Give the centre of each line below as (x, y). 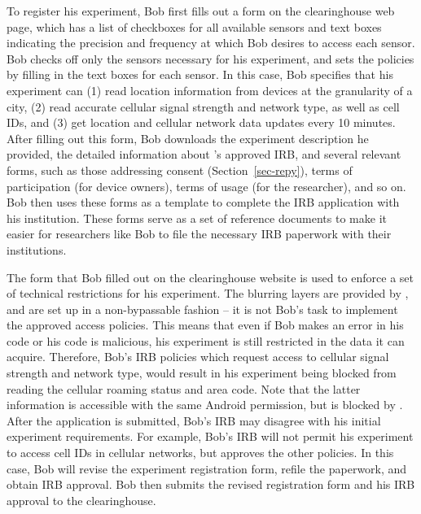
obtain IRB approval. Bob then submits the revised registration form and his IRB (211, 484)
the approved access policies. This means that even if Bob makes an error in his (205, 325)
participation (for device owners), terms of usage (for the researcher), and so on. (206, 186)
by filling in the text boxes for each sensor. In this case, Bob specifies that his (200, 74)
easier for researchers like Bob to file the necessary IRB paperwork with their (199, 234)
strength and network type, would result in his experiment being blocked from (202, 373)
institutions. (37, 249)
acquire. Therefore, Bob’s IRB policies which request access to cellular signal (198, 357)
